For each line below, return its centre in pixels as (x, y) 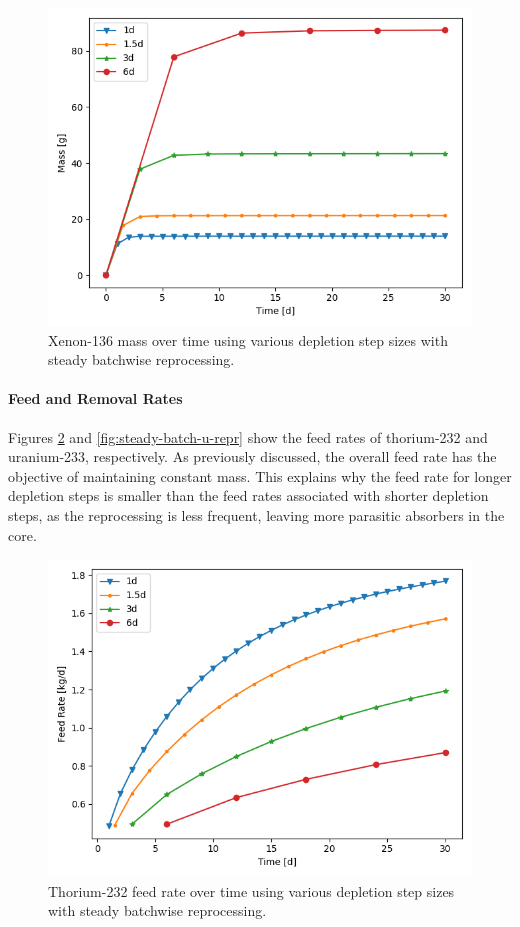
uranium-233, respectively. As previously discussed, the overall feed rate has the (252, 456)
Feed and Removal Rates (95, 398)
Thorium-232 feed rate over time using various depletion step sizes (251, 890)
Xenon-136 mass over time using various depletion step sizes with (248, 339)
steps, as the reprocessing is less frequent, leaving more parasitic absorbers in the (256, 514)
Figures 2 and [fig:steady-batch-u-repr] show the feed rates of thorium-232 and (248, 436)
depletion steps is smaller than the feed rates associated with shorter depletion (248, 495)
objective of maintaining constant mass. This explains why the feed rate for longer (260, 475)
